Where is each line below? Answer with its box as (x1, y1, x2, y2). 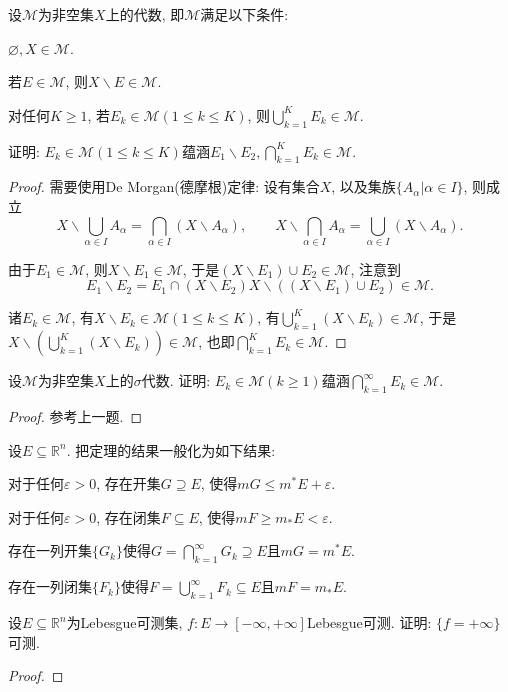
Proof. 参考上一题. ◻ (8, 406, 143, 427)
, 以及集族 (331, 176, 396, 197)
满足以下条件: (200, 4, 289, 24)
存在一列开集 (8, 540, 92, 561)
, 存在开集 (96, 473, 161, 494)
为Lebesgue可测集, (66, 612, 183, 633)
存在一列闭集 (8, 576, 92, 597)
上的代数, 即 (105, 4, 185, 24)
